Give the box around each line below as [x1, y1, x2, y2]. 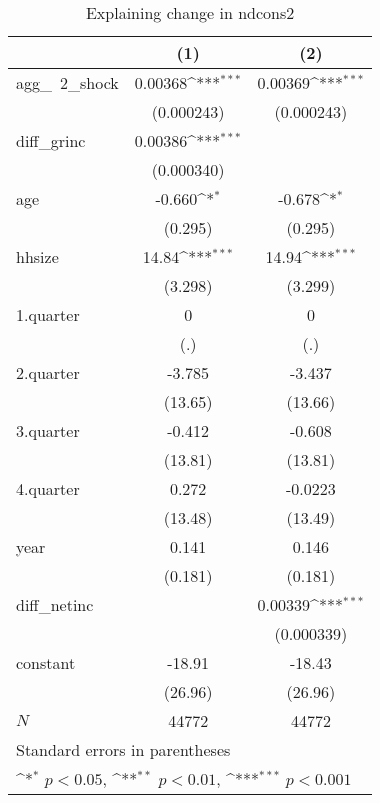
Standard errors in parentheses [16, 738, 231, 761]
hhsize [16, 245, 59, 268]
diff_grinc [16, 129, 86, 152]
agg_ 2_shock [16, 71, 119, 94]
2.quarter [16, 361, 80, 384]
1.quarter [16, 303, 80, 326]
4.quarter [16, 477, 80, 500]
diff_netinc [16, 593, 94, 616]
